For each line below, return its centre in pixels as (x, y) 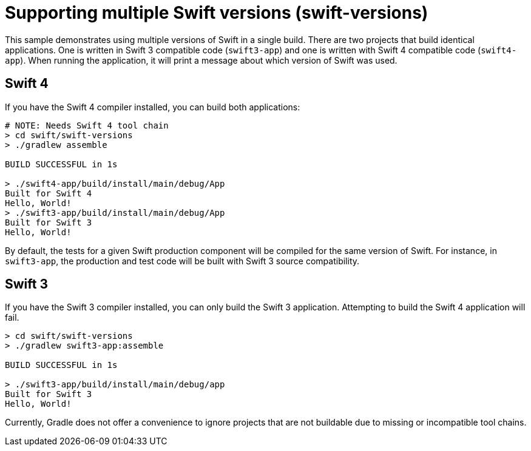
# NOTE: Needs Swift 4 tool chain (87, 125)
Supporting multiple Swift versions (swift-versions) (217, 13)
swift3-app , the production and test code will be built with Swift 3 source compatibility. (182, 261)
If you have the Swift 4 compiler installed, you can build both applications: (153, 107)
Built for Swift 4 (49, 193)
